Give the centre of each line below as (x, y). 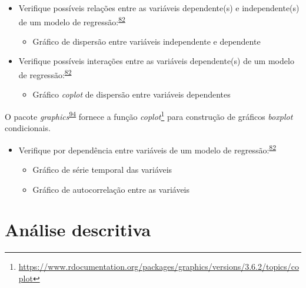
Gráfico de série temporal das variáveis (102, 169)
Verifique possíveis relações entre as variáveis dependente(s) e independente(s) (159, 8)
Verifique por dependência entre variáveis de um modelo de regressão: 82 (147, 149)
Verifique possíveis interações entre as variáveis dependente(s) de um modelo (156, 61)
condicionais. (28, 128)
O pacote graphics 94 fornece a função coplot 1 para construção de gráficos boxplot (149, 115)
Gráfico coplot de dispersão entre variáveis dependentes (132, 94)
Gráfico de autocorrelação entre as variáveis (111, 189)
